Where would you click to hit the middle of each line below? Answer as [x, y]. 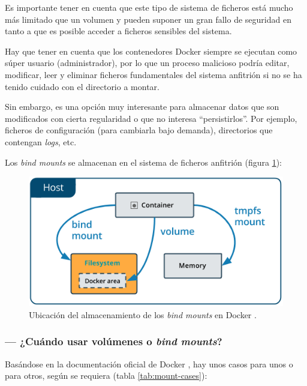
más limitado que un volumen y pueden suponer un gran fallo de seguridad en [148, 19]
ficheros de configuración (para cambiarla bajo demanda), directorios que [139, 130]
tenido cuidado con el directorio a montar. [82, 86]
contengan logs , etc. [41, 141]
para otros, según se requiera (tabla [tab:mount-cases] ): [106, 375]
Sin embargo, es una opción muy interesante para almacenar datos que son [142, 107]
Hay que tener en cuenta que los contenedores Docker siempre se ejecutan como [151, 51]
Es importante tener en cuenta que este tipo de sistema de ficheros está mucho [149, 7]
